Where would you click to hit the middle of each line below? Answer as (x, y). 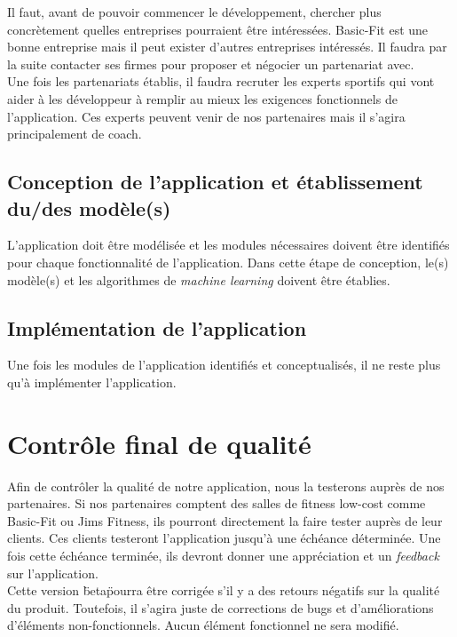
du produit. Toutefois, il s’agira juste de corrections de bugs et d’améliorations (221, 607)
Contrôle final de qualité (159, 443)
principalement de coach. (75, 134)
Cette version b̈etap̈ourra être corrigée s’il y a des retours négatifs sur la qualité (224, 590)
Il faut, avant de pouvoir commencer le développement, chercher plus (194, 12)
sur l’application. (53, 573)
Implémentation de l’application (157, 327)
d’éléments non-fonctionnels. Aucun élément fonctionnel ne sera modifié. (203, 625)
